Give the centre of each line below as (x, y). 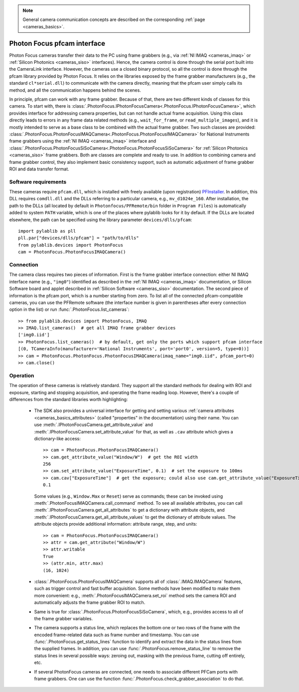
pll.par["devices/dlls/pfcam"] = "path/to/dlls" (78, 238)
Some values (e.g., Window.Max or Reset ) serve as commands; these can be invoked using (129, 496)
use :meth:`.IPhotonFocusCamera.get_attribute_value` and (93, 425)
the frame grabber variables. (64, 618)
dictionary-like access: (57, 438)
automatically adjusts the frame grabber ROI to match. (90, 602)
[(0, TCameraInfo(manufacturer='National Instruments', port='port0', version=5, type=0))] (134, 349)
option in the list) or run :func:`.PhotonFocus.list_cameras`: (69, 309)
